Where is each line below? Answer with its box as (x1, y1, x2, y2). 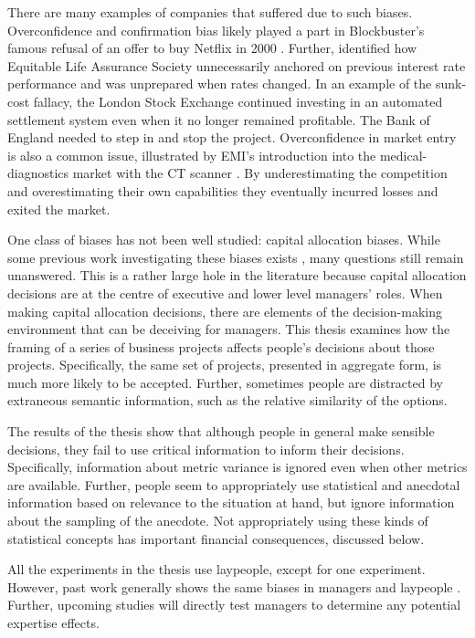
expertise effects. (7, 613, 100, 632)
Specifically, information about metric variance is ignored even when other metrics (7, 457, 468, 476)
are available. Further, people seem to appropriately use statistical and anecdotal (7, 475, 460, 494)
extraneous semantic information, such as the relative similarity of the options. (7, 391, 448, 410)
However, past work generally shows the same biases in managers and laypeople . (7, 577, 461, 596)
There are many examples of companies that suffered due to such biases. (7, 3, 413, 21)
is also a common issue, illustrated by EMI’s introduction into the (7, 145, 376, 164)
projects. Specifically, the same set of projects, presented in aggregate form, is (7, 355, 442, 374)
